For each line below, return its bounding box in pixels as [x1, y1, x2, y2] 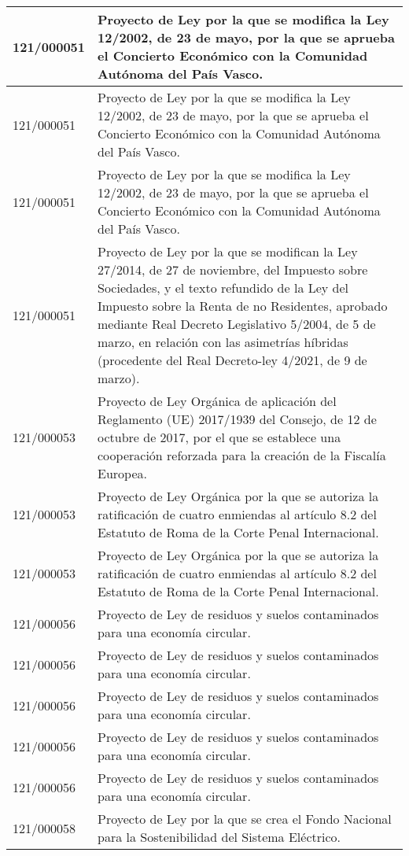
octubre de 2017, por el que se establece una [98, 428, 341, 446]
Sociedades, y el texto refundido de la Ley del [98, 279, 349, 297]
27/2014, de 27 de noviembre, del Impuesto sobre [98, 260, 368, 279]
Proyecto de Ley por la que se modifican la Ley [98, 242, 358, 260]
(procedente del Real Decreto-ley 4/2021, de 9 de [98, 351, 367, 369]
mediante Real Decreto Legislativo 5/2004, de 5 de [98, 315, 376, 333]
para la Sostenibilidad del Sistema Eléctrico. [98, 828, 341, 846]
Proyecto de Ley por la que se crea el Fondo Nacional [98, 810, 392, 828]
